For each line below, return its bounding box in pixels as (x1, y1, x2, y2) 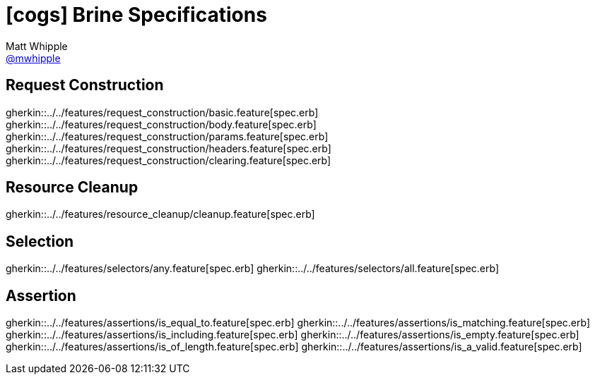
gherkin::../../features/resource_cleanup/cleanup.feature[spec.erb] (6, 208, 315, 221)
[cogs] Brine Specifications (6, 3, 267, 27)
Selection (6, 232, 74, 250)
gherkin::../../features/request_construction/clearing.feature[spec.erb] (6, 154, 331, 166)
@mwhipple (6, 51, 61, 64)
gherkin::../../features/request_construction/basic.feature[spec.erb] (6, 106, 319, 118)
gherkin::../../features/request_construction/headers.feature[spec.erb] (6, 142, 331, 154)
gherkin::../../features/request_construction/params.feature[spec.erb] (6, 130, 329, 142)
